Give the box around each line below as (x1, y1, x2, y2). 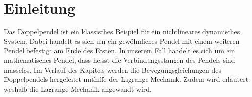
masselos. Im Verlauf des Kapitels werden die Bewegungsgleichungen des (4, 64, 221, 75)
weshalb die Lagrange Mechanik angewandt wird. (4, 83, 151, 94)
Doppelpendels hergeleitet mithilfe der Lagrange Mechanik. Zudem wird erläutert (4, 74, 249, 84)
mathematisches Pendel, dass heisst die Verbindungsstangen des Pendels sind (4, 55, 235, 65)
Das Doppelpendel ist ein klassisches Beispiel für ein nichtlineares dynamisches (4, 26, 240, 37)
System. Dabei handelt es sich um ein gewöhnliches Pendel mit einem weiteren (4, 36, 240, 46)
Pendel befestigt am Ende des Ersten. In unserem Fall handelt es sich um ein (4, 45, 235, 56)
